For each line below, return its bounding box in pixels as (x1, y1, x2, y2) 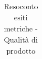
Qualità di (4, 34, 38, 45)
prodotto (6, 45, 36, 56)
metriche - (4, 23, 38, 34)
